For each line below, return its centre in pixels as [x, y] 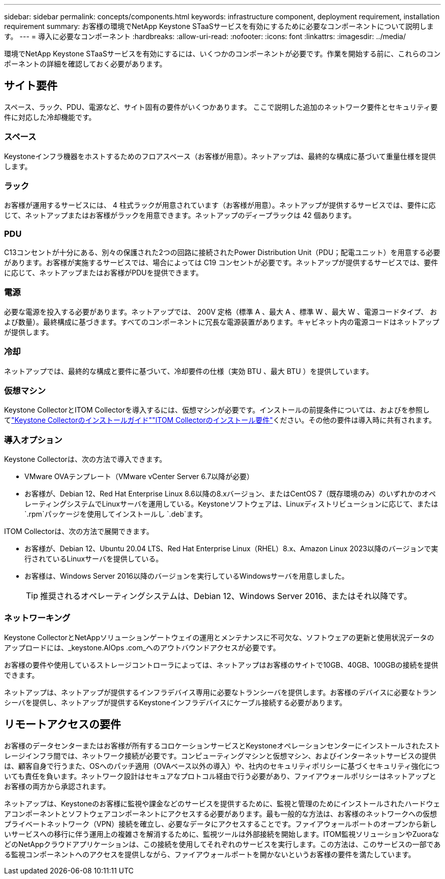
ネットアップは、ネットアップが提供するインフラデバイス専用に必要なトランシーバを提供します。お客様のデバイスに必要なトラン [220, 692]
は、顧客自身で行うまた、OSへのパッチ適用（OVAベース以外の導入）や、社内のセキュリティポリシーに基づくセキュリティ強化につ [222, 766]
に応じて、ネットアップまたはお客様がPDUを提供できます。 [104, 273]
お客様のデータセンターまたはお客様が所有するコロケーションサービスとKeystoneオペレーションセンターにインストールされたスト [222, 745]
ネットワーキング [37, 618]
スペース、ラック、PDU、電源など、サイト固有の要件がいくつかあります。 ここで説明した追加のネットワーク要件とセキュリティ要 [221, 107]
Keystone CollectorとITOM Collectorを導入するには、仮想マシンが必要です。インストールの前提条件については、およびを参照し [217, 410]
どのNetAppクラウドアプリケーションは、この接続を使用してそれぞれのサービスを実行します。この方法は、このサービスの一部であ [222, 844]
